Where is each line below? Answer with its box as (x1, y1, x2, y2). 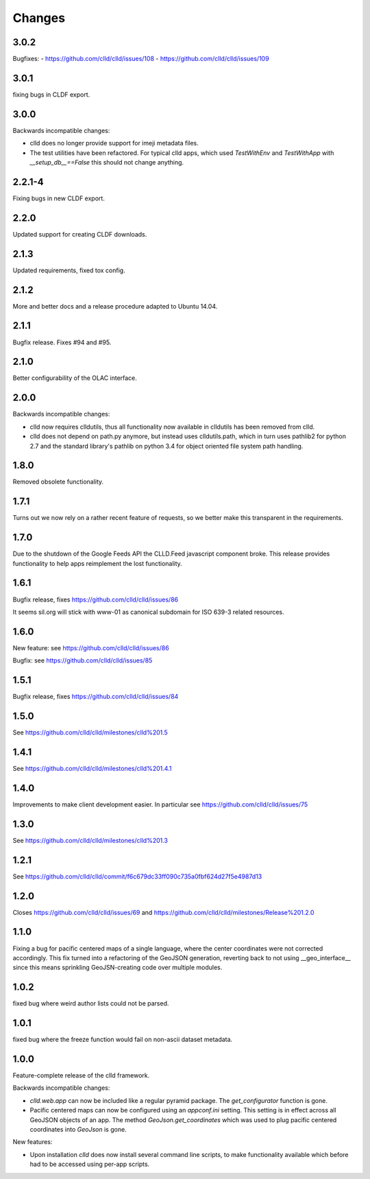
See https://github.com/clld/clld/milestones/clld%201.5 (12, 728, 168, 737)
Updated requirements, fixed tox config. (12, 266, 126, 274)
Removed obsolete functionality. (12, 477, 104, 486)
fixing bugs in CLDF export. (12, 90, 90, 99)
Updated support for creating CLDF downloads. (12, 230, 147, 238)
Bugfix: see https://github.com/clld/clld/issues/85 (12, 656, 153, 665)
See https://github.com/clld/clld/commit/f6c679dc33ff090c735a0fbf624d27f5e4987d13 (12, 872, 262, 881)
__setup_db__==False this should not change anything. (29, 158, 184, 167)
